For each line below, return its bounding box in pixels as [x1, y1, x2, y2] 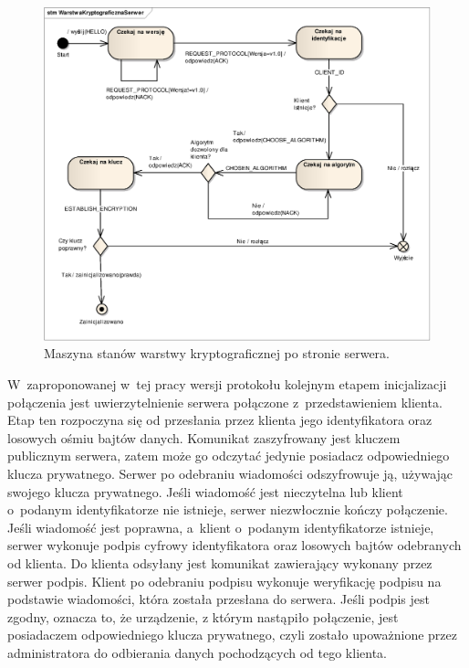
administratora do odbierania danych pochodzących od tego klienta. [7, 642, 387, 662]
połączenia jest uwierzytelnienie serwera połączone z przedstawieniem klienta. [7, 392, 443, 411]
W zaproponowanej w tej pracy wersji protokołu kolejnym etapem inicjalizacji [7, 374, 447, 393]
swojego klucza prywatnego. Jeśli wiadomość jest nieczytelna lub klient [7, 482, 403, 501]
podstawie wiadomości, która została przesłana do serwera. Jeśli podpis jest [7, 589, 431, 609]
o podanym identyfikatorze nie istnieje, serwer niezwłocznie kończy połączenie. [7, 500, 448, 519]
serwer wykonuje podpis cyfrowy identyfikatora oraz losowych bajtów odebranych [7, 535, 462, 555]
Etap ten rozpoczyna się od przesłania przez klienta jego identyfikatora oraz [7, 410, 433, 429]
